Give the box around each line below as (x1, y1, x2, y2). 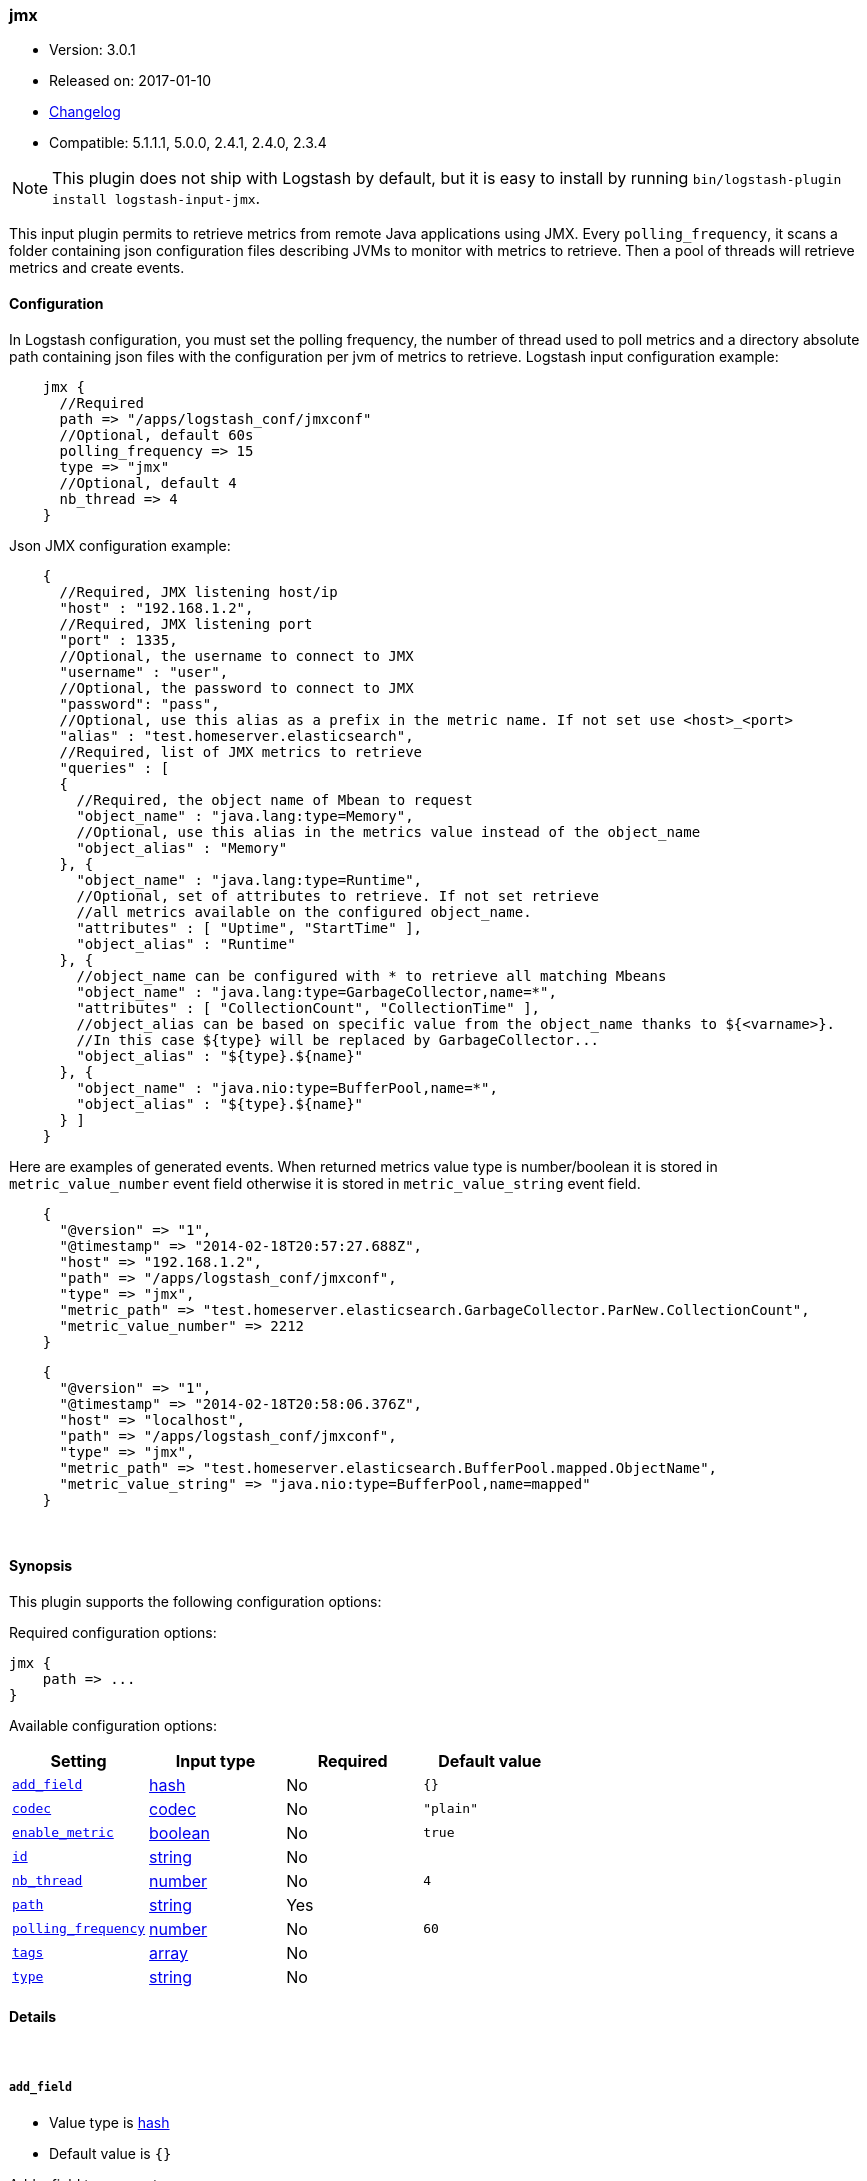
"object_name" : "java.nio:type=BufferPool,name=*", (76, 1079, 498, 1096)
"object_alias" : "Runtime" (76, 935, 296, 952)
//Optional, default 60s (59, 426, 254, 443)
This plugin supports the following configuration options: (9, 1592, 382, 1610)
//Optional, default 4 (59, 474, 237, 491)
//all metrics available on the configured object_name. (76, 903, 532, 920)
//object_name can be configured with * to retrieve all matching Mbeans (76, 967, 667, 984)
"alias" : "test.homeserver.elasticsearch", (59, 727, 414, 744)
